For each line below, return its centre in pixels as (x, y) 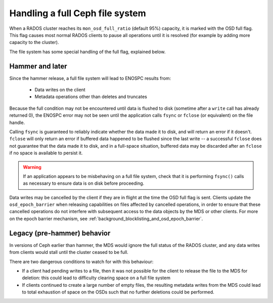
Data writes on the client (60, 90)
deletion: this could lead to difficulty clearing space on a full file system (96, 278)
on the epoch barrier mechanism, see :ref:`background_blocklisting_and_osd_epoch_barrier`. (106, 219)
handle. (17, 122)
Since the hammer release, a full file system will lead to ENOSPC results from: (90, 78)
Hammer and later (38, 66)
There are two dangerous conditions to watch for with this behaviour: (81, 262)
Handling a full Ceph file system (78, 13)
